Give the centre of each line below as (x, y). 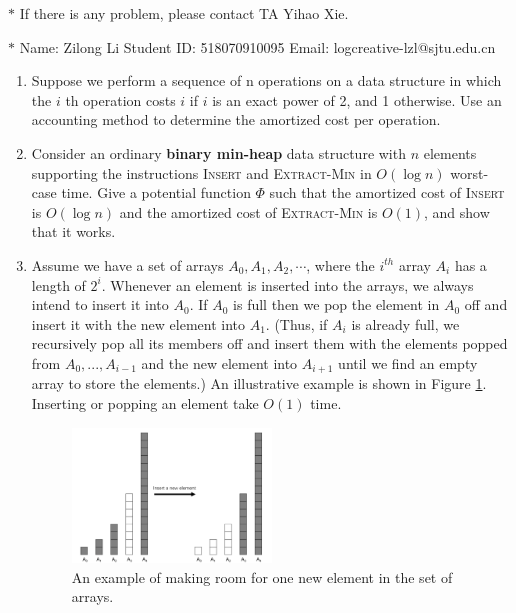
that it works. (73, 231)
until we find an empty (408, 362)
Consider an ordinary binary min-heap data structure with (218, 152)
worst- (469, 172)
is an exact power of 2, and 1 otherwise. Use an (357, 99)
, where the (340, 264)
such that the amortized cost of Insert (387, 192)
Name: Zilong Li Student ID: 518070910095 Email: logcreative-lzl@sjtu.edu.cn (257, 46)
